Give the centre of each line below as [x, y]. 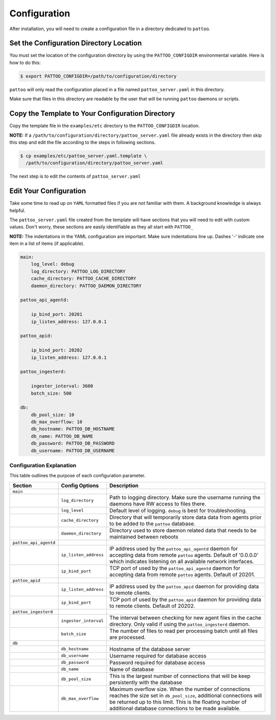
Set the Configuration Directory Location [76, 43]
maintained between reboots [144, 537]
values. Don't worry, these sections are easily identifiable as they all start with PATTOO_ [101, 227]
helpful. [17, 210]
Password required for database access [157, 662]
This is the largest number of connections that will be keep [180, 676]
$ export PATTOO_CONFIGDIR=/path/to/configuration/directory [98, 76]
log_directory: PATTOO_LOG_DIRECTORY [78, 271]
